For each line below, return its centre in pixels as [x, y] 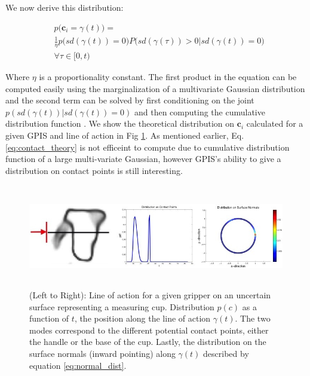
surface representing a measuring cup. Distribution [122, 306]
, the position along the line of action [142, 318]
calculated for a [275, 123]
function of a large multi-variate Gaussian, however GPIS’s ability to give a [143, 159]
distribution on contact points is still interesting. [94, 170]
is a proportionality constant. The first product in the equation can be [168, 77]
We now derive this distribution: [65, 7]
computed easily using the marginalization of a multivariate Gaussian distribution [155, 88]
